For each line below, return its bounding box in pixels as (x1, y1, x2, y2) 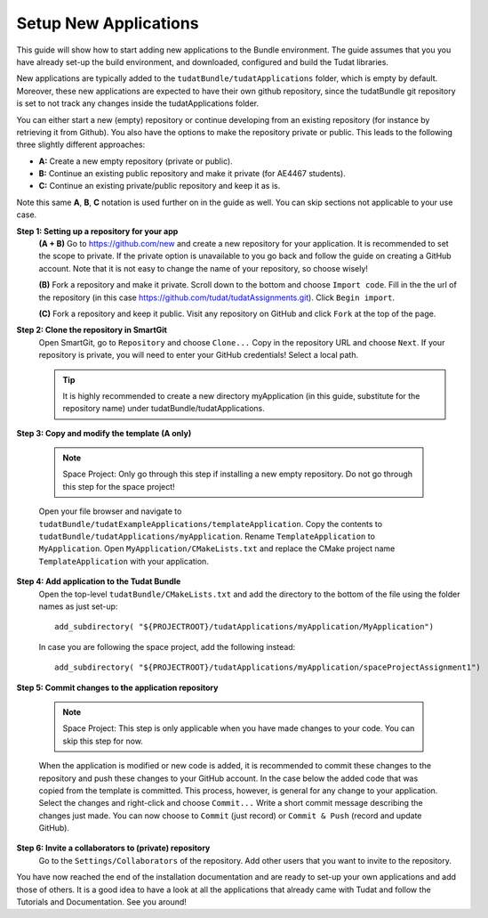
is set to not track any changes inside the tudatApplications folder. (16, 98, 260, 109)
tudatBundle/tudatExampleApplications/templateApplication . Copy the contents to (38, 518, 382, 529)
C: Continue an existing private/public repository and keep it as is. (38, 181, 281, 191)
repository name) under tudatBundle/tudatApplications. (62, 403, 266, 414)
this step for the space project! (62, 481, 175, 491)
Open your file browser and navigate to (38, 506, 182, 516)
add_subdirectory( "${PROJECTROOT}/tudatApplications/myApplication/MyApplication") (54, 621, 435, 632)
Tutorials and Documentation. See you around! (16, 897, 187, 907)
